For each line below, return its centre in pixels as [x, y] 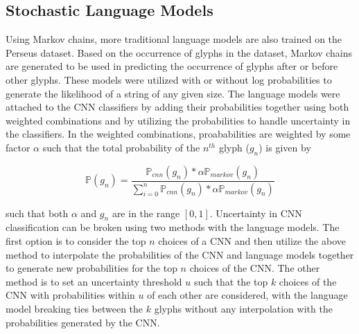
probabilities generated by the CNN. [83, 322]
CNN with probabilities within [70, 295]
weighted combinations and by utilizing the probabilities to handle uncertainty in [178, 120]
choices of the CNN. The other [255, 268]
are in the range [146, 213]
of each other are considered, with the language [247, 295]
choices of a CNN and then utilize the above [252, 241]
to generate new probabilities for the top [91, 268]
